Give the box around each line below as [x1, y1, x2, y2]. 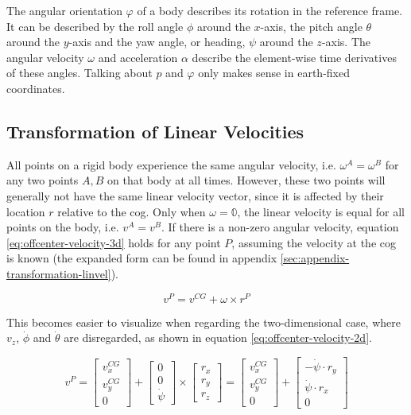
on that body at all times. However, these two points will [107, 172, 386, 188]
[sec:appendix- [280, 250, 350, 266]
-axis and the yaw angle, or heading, [68, 33, 246, 50]
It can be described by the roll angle [6, 17, 184, 34]
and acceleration [98, 48, 178, 65]
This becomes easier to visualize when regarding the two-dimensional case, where [6, 313, 401, 330]
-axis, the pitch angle [260, 17, 363, 34]
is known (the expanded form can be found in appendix [6, 250, 277, 266]
